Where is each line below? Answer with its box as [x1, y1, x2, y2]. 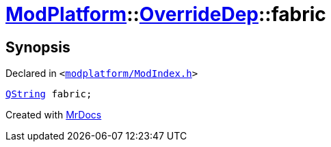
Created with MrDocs [5, 109, 102, 121]
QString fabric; [5, 88, 92, 100]
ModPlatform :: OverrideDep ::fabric [5, 3, 326, 26]
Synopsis [5, 38, 70, 56]
